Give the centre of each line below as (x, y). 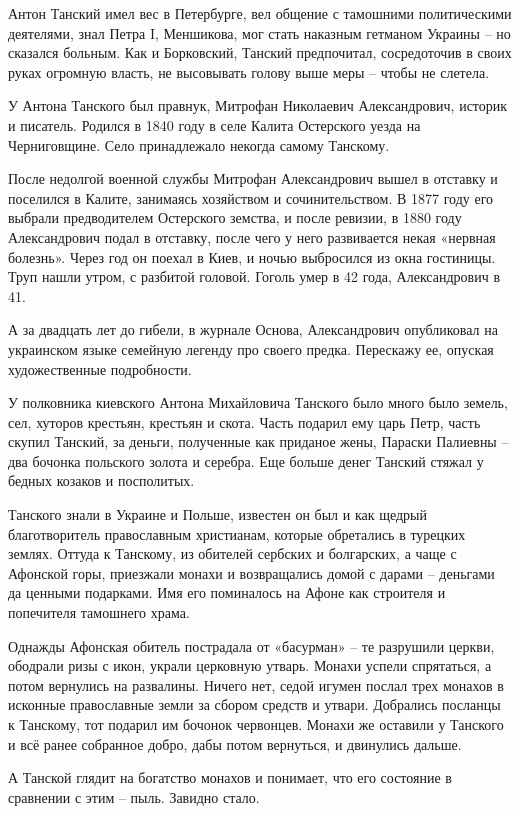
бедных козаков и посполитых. (101, 480)
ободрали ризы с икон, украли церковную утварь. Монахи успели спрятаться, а (250, 665)
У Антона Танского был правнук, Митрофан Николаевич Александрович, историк (258, 105)
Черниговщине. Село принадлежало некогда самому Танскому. (199, 144)
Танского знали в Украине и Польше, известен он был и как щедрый (217, 514)
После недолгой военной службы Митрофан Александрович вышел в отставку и (253, 178)
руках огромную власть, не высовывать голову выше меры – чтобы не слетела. (249, 71)
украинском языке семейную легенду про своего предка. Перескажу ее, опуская (251, 348)
